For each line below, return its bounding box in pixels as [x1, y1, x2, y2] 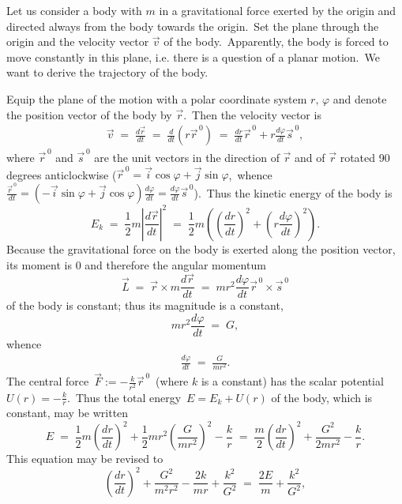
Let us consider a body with [6, 2, 142, 18]
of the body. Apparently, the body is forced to [163, 33, 389, 50]
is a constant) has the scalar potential [201, 373, 384, 389]
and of [295, 149, 325, 165]
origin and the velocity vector [6, 33, 149, 50]
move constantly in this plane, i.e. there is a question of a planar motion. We [6, 48, 380, 65]
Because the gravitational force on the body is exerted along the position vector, [6, 240, 396, 257]
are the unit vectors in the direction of [94, 149, 280, 165]
